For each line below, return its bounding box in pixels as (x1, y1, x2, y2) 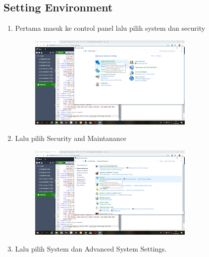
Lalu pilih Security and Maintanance (15, 133, 127, 143)
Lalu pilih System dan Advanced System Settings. (15, 243, 167, 254)
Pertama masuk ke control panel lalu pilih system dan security (15, 23, 206, 33)
